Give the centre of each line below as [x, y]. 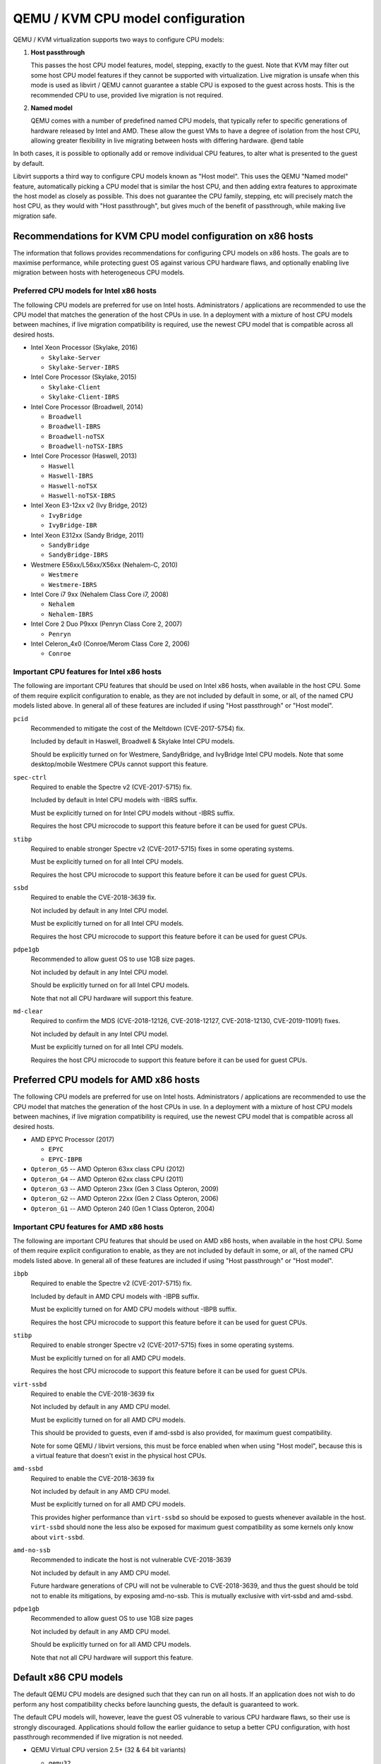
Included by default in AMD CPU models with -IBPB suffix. [115, 1296]
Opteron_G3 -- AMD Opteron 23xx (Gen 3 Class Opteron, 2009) [125, 1188]
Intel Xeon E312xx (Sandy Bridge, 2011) [87, 535]
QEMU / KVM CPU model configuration [129, 18]
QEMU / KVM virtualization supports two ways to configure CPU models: [119, 40]
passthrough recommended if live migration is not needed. [98, 1737]
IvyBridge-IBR [73, 525]
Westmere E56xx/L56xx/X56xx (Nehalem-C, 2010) [104, 564]
